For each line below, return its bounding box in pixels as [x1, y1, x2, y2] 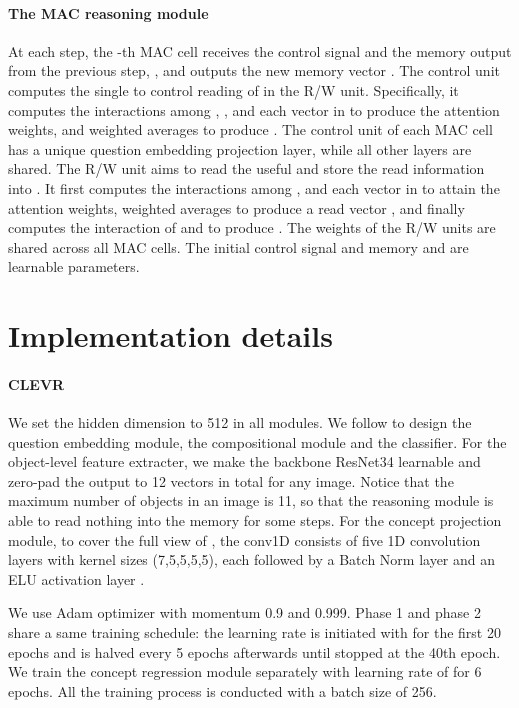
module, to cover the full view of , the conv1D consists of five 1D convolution [8, 529, 481, 550]
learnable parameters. [8, 256, 140, 277]
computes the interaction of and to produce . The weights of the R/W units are [8, 217, 496, 238]
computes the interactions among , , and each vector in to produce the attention [8, 99, 500, 120]
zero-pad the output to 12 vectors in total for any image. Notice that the [8, 470, 454, 491]
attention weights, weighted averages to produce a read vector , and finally [8, 197, 465, 218]
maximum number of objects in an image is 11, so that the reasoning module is [8, 490, 494, 511]
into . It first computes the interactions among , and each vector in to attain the [8, 177, 500, 198]
